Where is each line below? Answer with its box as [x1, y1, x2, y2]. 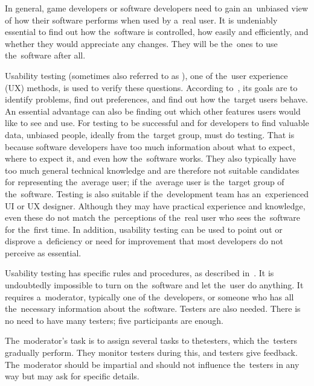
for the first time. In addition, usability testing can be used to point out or [5, 223, 283, 235]
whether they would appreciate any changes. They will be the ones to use [5, 37, 278, 49]
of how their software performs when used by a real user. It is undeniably [5, 13, 278, 26]
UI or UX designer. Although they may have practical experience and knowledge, [5, 199, 306, 212]
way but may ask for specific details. [5, 370, 139, 382]
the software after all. [5, 49, 86, 62]
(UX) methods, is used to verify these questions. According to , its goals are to [5, 81, 298, 93]
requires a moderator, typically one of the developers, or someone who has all [5, 290, 294, 303]
